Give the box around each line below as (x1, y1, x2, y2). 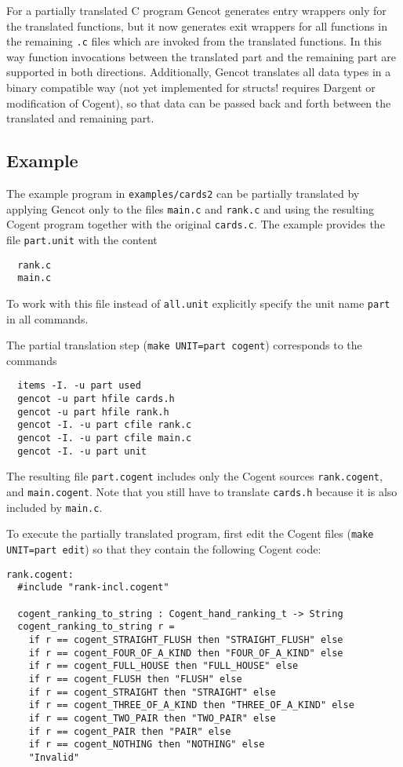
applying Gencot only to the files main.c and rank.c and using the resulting (6, 200, 374, 217)
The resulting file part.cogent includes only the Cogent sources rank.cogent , (6, 468, 383, 484)
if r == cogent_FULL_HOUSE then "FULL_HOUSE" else (28, 660, 299, 672)
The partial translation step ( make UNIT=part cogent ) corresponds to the (6, 337, 362, 353)
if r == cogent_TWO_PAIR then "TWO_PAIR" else (28, 712, 276, 724)
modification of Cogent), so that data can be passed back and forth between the (6, 94, 391, 111)
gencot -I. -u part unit (17, 445, 147, 457)
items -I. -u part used (17, 380, 141, 392)
